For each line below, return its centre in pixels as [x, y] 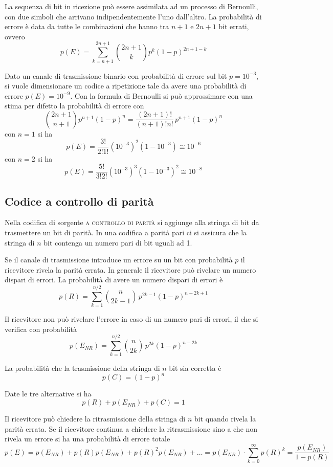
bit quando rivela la [225, 419]
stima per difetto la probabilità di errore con [74, 106]
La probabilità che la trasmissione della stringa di [82, 368]
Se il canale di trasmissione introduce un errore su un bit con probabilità [119, 260]
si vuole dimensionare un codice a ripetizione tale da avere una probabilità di [126, 86]
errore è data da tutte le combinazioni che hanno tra [87, 26]
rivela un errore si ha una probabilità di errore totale [87, 439]
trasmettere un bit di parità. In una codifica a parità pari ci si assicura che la [126, 232]
